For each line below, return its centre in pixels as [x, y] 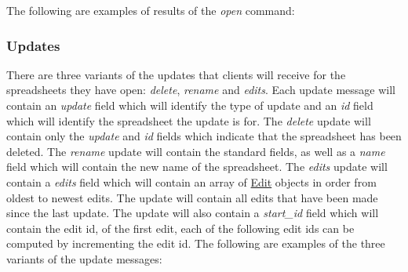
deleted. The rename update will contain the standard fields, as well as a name [196, 151]
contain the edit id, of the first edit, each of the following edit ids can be [180, 228]
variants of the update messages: [84, 258]
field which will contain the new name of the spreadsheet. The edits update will [197, 167]
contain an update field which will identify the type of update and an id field [190, 105]
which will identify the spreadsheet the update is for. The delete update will [189, 120]
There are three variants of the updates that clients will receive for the [176, 74]
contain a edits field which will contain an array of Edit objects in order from [191, 181]
